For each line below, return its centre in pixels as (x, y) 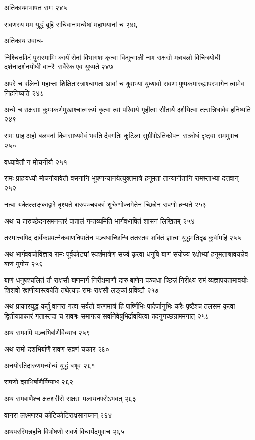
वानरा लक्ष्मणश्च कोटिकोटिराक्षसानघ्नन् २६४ (58, 415)
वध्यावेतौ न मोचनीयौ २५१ (36, 161)
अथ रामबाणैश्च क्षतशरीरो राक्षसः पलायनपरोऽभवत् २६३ (70, 398)
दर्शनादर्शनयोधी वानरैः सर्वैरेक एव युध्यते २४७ (59, 67)
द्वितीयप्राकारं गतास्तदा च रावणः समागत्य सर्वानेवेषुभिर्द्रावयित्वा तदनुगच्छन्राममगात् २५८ (107, 316)
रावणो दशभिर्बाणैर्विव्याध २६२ (39, 382)
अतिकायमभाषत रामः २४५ (36, 7)
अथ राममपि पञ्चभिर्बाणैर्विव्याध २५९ (47, 332)
